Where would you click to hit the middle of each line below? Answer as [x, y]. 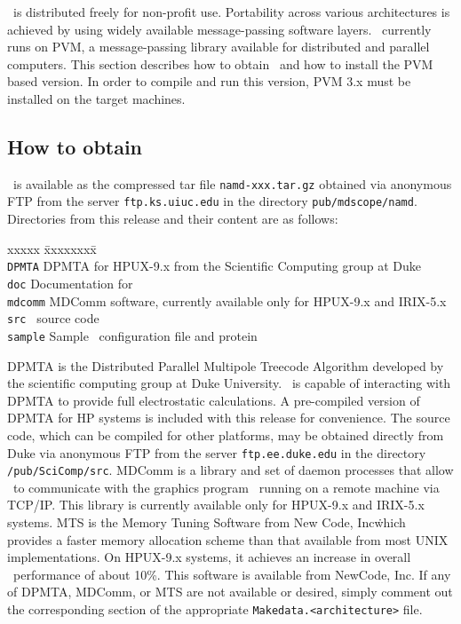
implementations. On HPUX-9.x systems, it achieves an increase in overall [209, 557]
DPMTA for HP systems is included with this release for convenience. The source [229, 418]
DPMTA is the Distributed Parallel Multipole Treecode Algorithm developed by [226, 365]
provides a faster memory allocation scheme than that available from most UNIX [228, 539]
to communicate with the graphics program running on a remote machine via [226, 487]
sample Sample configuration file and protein [132, 335]
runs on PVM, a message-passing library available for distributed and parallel [219, 47]
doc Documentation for [70, 283]
